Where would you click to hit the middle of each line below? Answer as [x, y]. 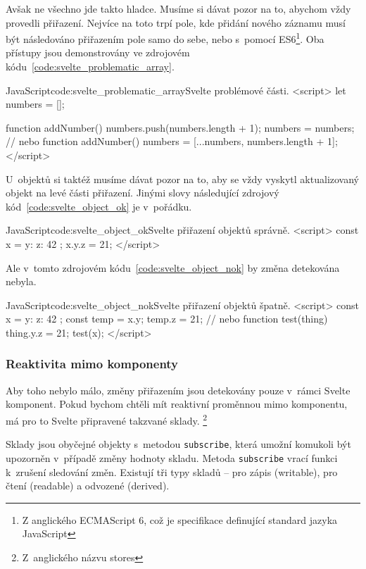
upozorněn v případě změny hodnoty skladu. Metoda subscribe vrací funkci [172, 457]
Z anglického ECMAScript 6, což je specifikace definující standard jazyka [180, 519]
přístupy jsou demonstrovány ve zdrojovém [98, 52]
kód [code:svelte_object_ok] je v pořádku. [99, 206]
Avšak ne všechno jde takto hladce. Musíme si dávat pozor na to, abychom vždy [178, 8]
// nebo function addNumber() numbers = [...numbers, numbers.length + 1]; [172, 141]
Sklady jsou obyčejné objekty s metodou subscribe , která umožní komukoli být [178, 444]
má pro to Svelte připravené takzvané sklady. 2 [107, 419]
